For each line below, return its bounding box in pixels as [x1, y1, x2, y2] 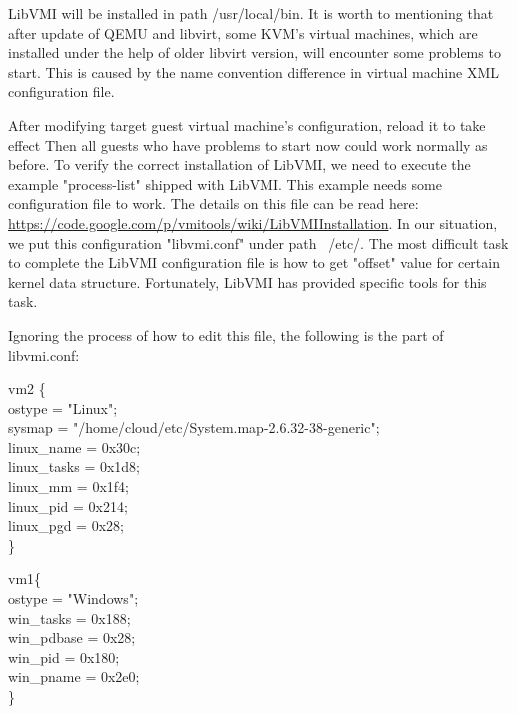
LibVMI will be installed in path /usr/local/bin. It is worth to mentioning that [8, 3, 494, 23]
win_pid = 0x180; [8, 646, 120, 667]
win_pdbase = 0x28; [8, 627, 136, 648]
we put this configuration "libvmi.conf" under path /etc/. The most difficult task [8, 232, 509, 253]
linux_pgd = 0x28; [8, 515, 124, 536]
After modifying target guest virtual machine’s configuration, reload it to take [8, 114, 486, 135]
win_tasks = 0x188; [8, 607, 131, 628]
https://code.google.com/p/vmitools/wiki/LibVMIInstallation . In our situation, [8, 212, 498, 233]
